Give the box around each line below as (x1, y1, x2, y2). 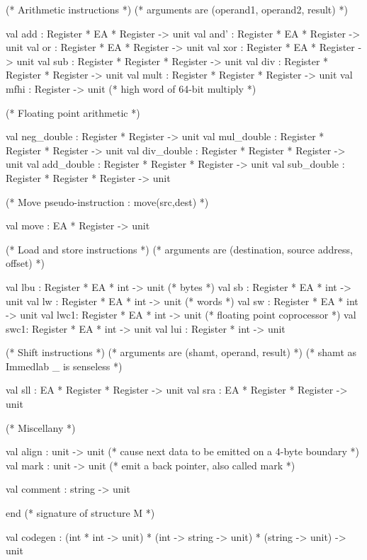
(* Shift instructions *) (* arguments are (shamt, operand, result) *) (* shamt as (6, 345, 357, 360)
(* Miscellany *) (6, 420, 76, 435)
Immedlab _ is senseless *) (6, 358, 123, 373)
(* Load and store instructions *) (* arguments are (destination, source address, (6, 241, 353, 256)
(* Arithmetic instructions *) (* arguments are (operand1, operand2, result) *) (6, 2, 348, 16)
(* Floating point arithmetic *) (6, 105, 140, 120)
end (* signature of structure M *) (6, 505, 155, 520)
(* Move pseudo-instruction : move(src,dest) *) (6, 194, 209, 209)
